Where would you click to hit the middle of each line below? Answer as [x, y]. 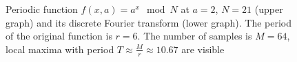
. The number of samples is [195, 36]
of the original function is [59, 36]
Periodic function [42, 9]
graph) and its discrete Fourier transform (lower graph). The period [148, 22]
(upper [269, 9]
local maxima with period [60, 49]
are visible [203, 49]
